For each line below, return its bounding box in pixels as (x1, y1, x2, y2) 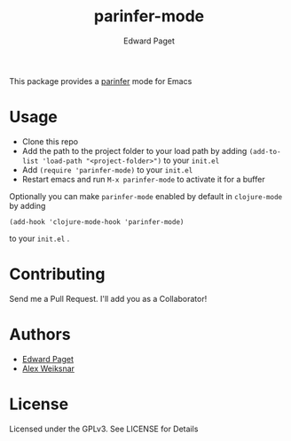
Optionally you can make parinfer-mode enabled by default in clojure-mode (9, 190, 282, 201)
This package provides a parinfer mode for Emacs (9, 75, 193, 86)
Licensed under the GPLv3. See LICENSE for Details (9, 423, 199, 434)
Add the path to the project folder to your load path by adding (21, 145, 248, 156)
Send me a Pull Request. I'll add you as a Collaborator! (9, 293, 208, 304)
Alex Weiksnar (21, 363, 75, 374)
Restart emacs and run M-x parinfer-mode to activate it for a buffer (21, 174, 265, 184)
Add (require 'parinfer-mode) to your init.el (21, 164, 193, 174)
